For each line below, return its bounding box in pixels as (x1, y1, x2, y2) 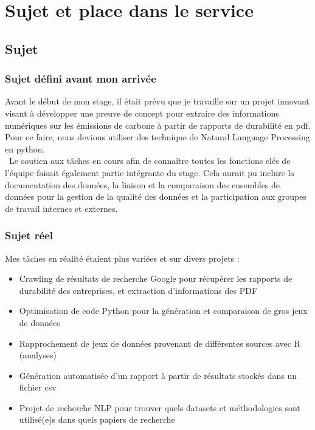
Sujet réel (5, 228, 54, 243)
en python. (5, 142, 45, 155)
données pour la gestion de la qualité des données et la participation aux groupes (5, 190, 306, 203)
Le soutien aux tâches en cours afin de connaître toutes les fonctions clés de (9, 154, 291, 167)
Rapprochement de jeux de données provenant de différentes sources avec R (19, 336, 300, 349)
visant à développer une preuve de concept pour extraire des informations (5, 106, 279, 119)
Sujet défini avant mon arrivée (5, 71, 156, 86)
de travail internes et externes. (5, 202, 118, 214)
